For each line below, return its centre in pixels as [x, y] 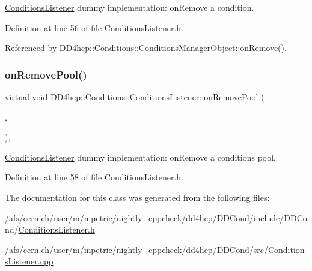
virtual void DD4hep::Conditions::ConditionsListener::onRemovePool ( [135, 97]
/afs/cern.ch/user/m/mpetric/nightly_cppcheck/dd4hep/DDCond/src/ [136, 249]
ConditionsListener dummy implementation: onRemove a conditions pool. [141, 157]
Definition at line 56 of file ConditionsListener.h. [94, 27]
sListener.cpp [29, 261]
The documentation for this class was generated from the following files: [137, 197]
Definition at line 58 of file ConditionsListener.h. [94, 177]
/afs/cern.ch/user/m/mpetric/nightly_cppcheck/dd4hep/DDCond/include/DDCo [156, 217]
